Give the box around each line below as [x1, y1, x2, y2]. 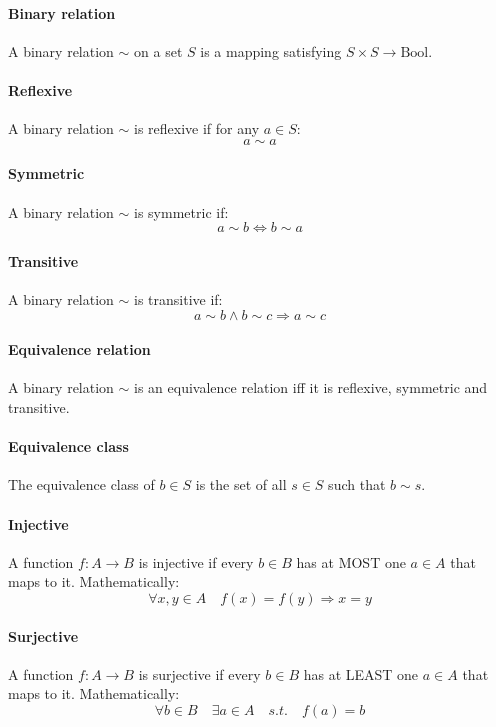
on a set [134, 40, 183, 61]
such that [328, 474, 386, 495]
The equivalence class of [8, 474, 155, 495]
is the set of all [195, 474, 287, 495]
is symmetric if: [134, 201, 229, 222]
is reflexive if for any [134, 118, 260, 139]
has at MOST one [296, 551, 406, 572]
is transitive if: [134, 288, 223, 309]
